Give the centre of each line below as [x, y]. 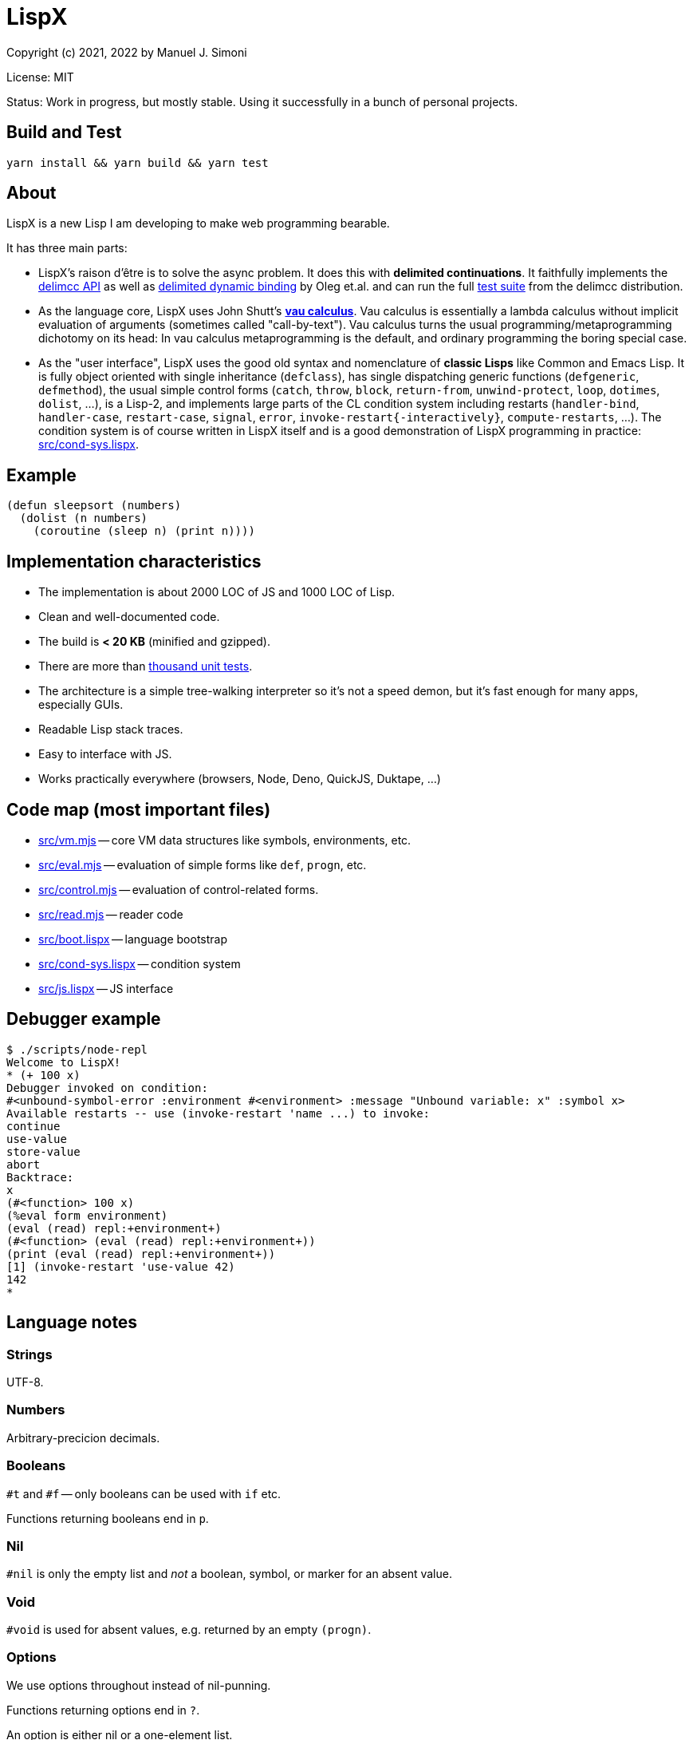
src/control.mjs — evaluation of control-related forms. [179, 889]
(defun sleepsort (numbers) [94, 506]
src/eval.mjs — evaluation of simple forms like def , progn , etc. [203, 864]
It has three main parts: [67, 248]
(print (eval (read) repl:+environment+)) [141, 1254]
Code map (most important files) [139, 809]
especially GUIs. [81, 705]
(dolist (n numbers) [84, 518]
